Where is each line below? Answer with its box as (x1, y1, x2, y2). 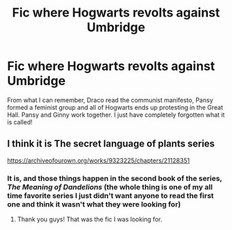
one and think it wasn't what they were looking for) (7, 199, 181, 209)
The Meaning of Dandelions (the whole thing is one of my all (7, 182, 213, 191)
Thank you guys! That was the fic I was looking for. (17, 215, 162, 224)
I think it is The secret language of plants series (7, 138, 215, 150)
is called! (7, 117, 33, 126)
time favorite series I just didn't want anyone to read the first (7, 191, 214, 200)
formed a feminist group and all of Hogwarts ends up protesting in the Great (7, 103, 223, 111)
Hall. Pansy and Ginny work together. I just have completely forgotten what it (7, 111, 225, 119)
